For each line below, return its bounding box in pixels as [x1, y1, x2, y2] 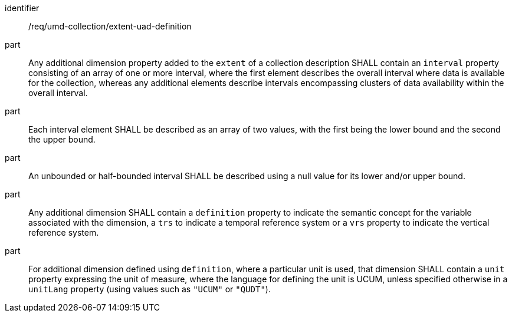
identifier [5, 3, 40, 13]
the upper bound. [28, 134, 96, 144]
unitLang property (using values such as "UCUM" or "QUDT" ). [28, 284, 271, 294]
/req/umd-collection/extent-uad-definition [28, 21, 192, 31]
